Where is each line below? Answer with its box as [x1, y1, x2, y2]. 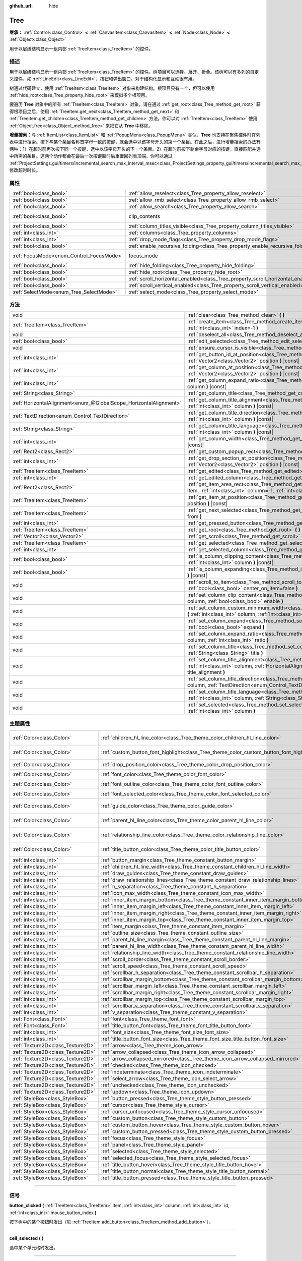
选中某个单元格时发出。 [9, 1244, 58, 1250]
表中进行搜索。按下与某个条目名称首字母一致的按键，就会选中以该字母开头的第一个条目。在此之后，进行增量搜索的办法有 [9, 139, 261, 145]
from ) [187, 512, 202, 520]
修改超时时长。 [9, 167, 40, 173]
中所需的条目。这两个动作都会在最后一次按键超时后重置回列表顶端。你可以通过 [9, 153, 173, 159]
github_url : [9, 3, 33, 9]
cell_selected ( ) [9, 1235, 44, 1241]
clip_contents [128, 213, 161, 220]
